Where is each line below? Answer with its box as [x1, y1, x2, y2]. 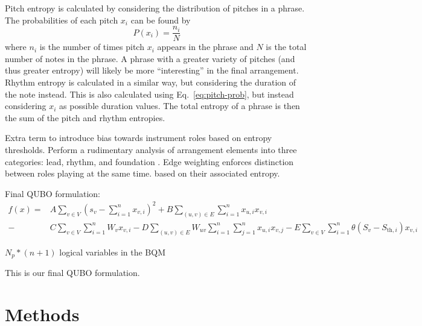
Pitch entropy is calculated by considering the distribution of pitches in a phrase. [5, 2, 305, 14]
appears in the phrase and [157, 40, 254, 53]
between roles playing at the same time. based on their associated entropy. [5, 167, 280, 180]
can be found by [130, 13, 191, 26]
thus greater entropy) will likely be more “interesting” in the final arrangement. [5, 64, 299, 77]
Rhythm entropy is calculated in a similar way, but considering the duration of [5, 76, 296, 89]
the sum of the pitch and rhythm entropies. [5, 111, 165, 124]
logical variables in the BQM [59, 245, 165, 258]
